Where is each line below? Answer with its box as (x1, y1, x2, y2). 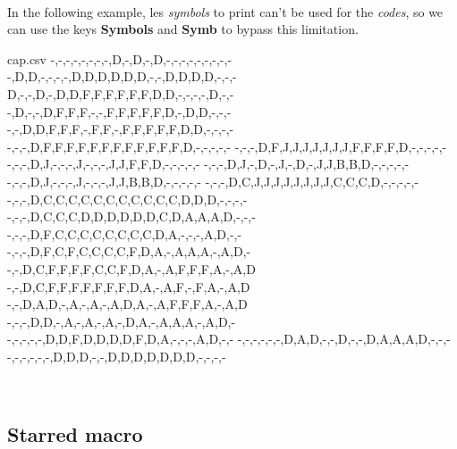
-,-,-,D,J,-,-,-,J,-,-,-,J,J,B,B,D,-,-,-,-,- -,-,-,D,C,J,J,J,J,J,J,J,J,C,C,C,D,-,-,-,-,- (7, 171, 419, 190)
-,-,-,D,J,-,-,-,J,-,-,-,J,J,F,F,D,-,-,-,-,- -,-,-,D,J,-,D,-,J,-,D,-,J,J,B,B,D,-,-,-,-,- (7, 154, 410, 173)
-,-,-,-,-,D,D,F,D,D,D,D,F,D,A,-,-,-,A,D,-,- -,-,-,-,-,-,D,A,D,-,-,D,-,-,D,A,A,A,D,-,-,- (7, 329, 451, 348)
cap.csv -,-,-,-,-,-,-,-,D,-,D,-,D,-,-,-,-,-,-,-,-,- (7, 49, 233, 68)
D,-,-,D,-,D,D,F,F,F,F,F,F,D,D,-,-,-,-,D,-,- (7, 84, 234, 103)
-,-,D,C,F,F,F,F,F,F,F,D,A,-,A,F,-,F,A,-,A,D (7, 277, 250, 295)
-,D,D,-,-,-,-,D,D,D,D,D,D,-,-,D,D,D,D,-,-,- (7, 67, 237, 86)
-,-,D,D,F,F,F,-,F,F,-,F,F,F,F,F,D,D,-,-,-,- (7, 120, 234, 138)
